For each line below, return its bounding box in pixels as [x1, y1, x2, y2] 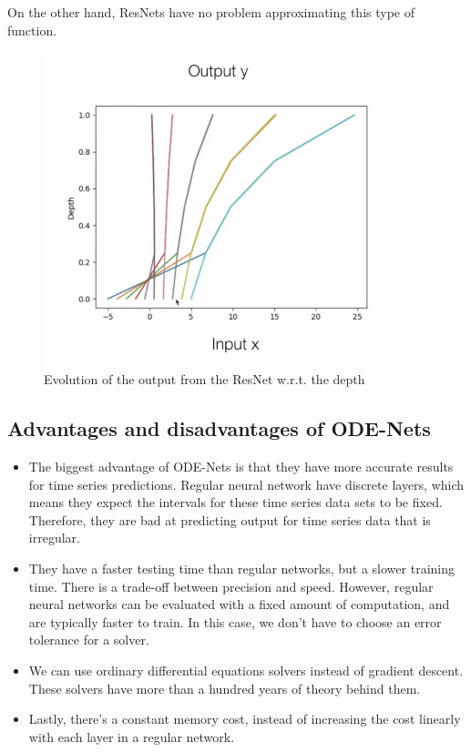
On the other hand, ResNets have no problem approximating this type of [7, 3, 415, 21]
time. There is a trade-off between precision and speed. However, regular [28, 576, 434, 595]
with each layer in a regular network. [28, 727, 235, 746]
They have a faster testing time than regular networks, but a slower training [28, 559, 455, 577]
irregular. [28, 528, 80, 547]
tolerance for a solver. [28, 630, 149, 649]
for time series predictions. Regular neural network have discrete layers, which [28, 474, 465, 493]
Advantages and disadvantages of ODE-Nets [7, 414, 431, 442]
